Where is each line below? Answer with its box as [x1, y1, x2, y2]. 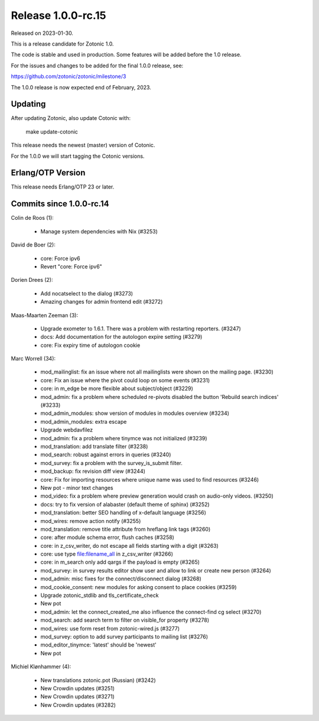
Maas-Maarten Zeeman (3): [11, 311, 79, 319]
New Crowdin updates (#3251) [40, 684, 115, 691]
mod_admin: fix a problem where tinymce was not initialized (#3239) [40, 434, 207, 441]
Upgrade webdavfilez [40, 426, 93, 434]
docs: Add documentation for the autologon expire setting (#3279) [40, 333, 203, 340]
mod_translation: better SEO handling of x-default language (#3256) [40, 509, 206, 517]
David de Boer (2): [11, 241, 56, 248]
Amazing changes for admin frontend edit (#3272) [40, 298, 163, 306]
